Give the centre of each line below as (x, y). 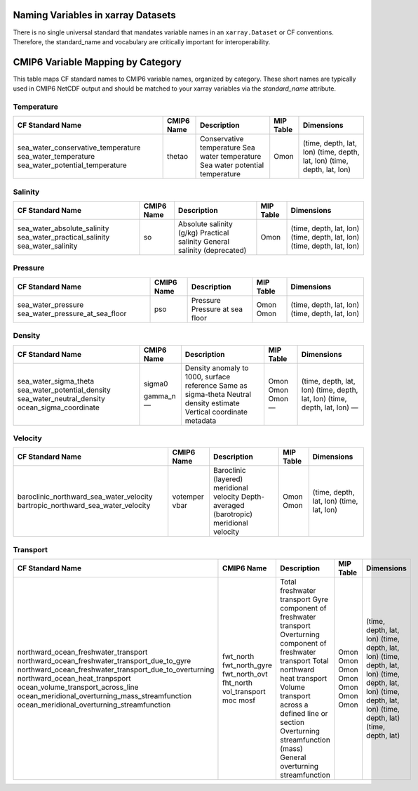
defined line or (304, 714)
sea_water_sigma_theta (56, 381)
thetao (177, 157)
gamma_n (160, 395)
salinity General (204, 242)
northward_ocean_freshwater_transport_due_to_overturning (116, 669)
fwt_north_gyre (247, 665)
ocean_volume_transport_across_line (78, 687)
